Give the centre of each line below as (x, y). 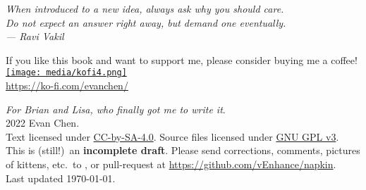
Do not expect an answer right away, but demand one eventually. (146, 22)
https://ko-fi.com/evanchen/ (67, 85)
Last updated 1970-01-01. (61, 178)
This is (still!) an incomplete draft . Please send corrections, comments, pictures (183, 150)
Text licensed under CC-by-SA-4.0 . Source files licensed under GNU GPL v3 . (172, 136)
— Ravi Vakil (35, 36)
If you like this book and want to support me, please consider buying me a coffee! (182, 59)
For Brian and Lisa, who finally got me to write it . (116, 109)
